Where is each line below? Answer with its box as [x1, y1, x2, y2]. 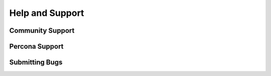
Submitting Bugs [9, 58, 63, 67]
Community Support [9, 26, 75, 35]
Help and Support [9, 7, 84, 18]
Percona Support [9, 42, 64, 51]
